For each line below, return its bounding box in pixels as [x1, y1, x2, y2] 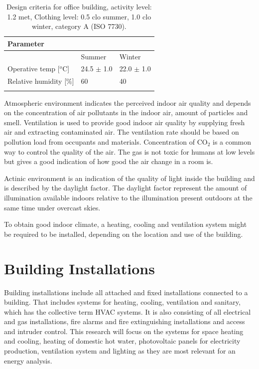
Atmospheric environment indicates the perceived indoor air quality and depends [4, 97, 251, 108]
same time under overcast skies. [4, 202, 101, 212]
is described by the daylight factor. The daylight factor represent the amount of [4, 183, 247, 193]
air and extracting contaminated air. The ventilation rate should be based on [4, 127, 239, 137]
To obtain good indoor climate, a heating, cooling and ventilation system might [4, 219, 247, 229]
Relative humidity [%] [7, 76, 74, 86]
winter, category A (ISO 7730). [31, 21, 127, 31]
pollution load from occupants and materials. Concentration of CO [4, 137, 208, 147]
